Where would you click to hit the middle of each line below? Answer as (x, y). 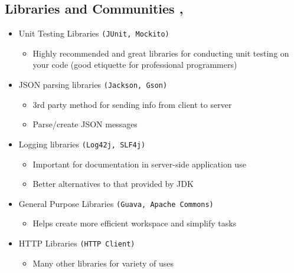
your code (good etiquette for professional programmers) (135, 65)
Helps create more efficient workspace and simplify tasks (135, 223)
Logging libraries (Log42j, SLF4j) (82, 144)
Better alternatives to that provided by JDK (113, 184)
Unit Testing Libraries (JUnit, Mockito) (94, 33)
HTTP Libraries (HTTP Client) (77, 243)
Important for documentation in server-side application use (139, 164)
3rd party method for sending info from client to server (132, 104)
